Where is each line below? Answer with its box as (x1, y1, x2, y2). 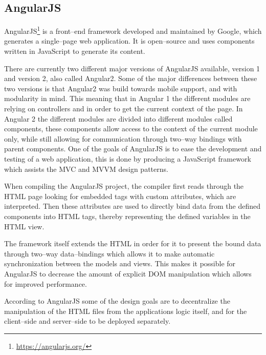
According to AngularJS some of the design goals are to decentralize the (4, 295, 230, 306)
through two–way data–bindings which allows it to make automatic (4, 248, 215, 259)
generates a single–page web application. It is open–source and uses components (4, 35, 255, 46)
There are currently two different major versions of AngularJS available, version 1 (4, 63, 260, 73)
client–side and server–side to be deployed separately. (4, 315, 171, 326)
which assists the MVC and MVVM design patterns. (4, 163, 168, 174)
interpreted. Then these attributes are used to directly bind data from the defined (4, 201, 260, 211)
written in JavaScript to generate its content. (4, 46, 145, 56)
